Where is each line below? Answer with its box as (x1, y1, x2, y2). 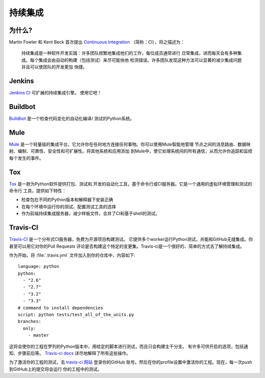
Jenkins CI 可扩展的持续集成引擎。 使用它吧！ (9, 90, 102, 96)
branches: (18, 319, 41, 324)
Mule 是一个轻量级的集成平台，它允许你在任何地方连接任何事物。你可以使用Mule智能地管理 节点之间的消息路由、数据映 (9, 141, 251, 147)
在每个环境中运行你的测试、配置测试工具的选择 (21, 204, 116, 209)
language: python (18, 263, 59, 269)
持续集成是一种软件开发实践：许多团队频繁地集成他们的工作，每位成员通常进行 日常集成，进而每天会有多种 (21, 50, 238, 56)
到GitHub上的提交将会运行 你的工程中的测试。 (9, 366, 102, 372)
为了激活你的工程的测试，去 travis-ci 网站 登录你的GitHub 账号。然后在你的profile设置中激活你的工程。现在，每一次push (9, 359, 253, 365)
